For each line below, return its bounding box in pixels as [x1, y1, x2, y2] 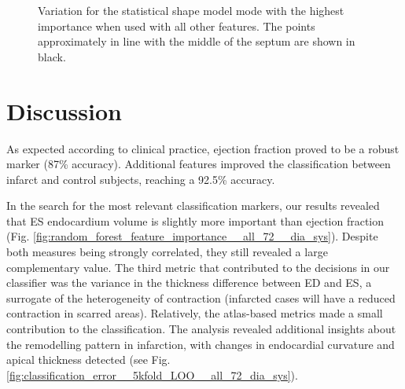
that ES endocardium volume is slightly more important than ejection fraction [6, 212, 385, 229]
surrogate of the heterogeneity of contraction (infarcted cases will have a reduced [6, 289, 396, 306]
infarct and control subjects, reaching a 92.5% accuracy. [6, 171, 275, 187]
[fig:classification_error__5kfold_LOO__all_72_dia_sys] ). [6, 366, 298, 383]
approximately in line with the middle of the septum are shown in [38, 33, 355, 50]
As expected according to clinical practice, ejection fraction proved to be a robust [6, 140, 399, 156]
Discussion [6, 94, 122, 127]
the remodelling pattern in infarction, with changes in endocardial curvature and [6, 336, 395, 352]
